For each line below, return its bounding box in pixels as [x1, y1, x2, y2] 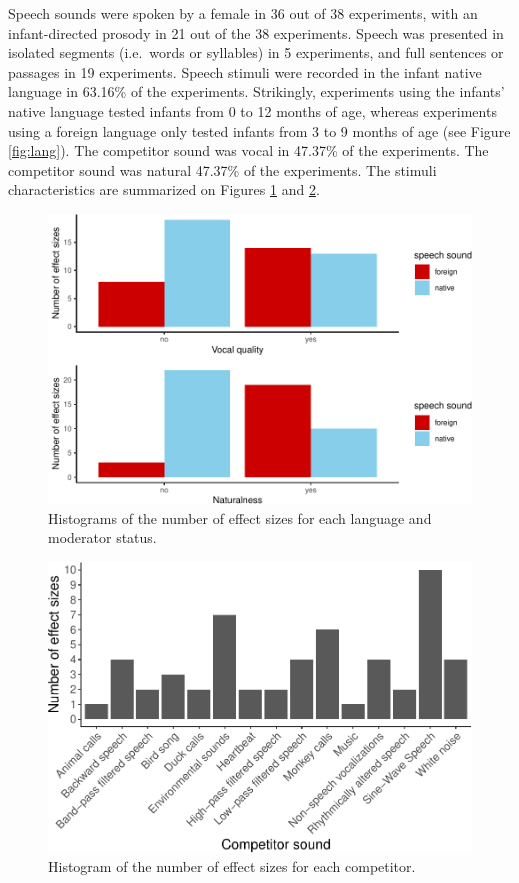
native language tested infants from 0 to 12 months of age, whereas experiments [8, 100, 497, 121]
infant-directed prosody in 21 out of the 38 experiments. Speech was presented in [8, 22, 504, 43]
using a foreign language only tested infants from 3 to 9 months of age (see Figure [8, 120, 511, 141]
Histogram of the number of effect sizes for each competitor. [48, 856, 416, 877]
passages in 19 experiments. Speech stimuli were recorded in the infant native [8, 61, 482, 82]
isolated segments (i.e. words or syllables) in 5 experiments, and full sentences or [8, 42, 504, 63]
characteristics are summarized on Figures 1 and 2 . [8, 179, 320, 200]
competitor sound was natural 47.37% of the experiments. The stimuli [8, 159, 437, 180]
